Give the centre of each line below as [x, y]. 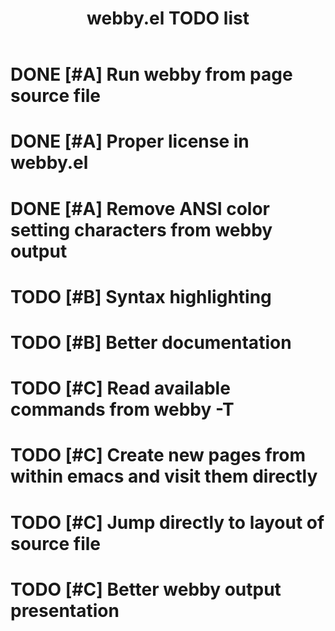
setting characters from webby [141, 229]
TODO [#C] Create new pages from [158, 455]
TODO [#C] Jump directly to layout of [167, 522]
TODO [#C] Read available [120, 388]
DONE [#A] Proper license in [130, 141]
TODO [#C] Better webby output [146, 589]
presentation [65, 610]
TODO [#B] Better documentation [151, 342]
